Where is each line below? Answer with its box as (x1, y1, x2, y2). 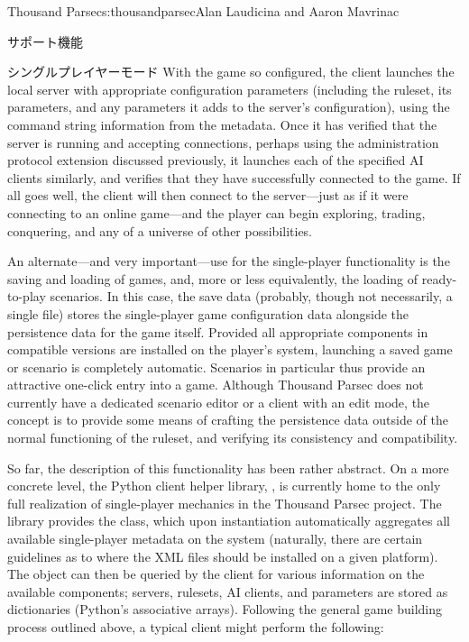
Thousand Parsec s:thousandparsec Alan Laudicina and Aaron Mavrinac (7, 2, 400, 20)
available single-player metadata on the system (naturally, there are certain (7, 529, 423, 548)
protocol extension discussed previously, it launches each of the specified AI (7, 151, 424, 170)
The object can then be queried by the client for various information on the (7, 564, 425, 583)
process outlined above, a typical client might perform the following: (7, 618, 384, 636)
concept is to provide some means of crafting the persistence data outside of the (7, 410, 448, 429)
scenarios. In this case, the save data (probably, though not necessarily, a (50, 287, 453, 306)
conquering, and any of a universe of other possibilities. (7, 221, 313, 240)
